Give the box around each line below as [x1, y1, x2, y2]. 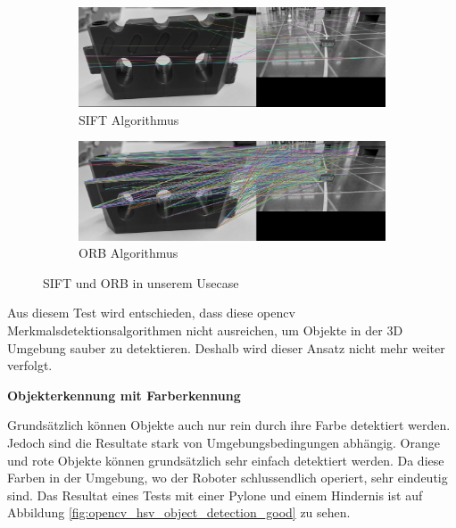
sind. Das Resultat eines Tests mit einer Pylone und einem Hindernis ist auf [7, 485, 423, 504]
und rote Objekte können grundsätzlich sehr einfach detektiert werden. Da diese [7, 450, 444, 469]
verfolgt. [7, 356, 53, 375]
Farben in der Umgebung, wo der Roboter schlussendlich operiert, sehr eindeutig [7, 468, 448, 487]
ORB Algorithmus [79, 243, 178, 262]
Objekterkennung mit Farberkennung [7, 385, 241, 404]
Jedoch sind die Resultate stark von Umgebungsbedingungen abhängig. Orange [7, 433, 440, 451]
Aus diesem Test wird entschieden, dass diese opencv [7, 303, 295, 322]
